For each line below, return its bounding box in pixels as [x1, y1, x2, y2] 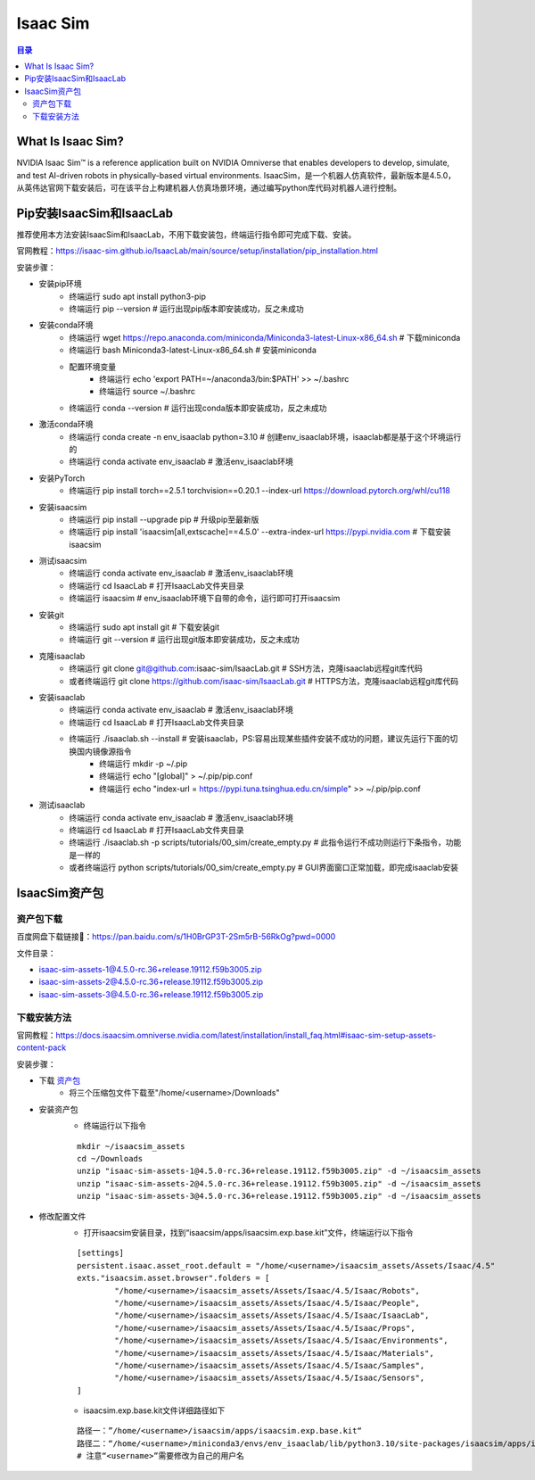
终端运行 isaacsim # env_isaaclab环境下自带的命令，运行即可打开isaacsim [69, 593, 341, 604]
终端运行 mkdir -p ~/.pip [99, 758, 188, 769]
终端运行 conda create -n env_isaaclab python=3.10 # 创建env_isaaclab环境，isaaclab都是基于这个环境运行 [69, 431, 462, 442]
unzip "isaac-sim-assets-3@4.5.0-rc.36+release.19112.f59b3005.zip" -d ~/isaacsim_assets [77, 1191, 481, 1202]
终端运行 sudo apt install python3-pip [69, 291, 207, 302]
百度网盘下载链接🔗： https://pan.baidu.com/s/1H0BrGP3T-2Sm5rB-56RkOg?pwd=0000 [16, 931, 336, 942]
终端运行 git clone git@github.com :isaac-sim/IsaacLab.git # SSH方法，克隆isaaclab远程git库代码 [69, 663, 423, 674]
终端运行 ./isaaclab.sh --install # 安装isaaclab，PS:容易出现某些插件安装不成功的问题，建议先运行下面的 [69, 733, 450, 744]
